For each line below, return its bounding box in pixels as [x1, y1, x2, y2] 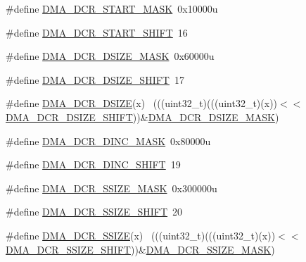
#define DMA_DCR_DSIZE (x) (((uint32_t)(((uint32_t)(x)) [6, 96, 278, 111]
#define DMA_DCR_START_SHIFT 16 [6, 25, 188, 39]
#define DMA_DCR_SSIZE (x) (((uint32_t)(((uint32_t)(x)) [6, 227, 276, 242]
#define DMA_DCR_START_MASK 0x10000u [6, 1, 218, 15]
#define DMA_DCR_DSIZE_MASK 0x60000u [6, 49, 215, 63]
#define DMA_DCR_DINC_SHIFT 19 [6, 157, 181, 172]
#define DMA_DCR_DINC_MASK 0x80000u [6, 133, 211, 148]
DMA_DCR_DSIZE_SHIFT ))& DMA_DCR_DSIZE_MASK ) [6, 109, 279, 124]
